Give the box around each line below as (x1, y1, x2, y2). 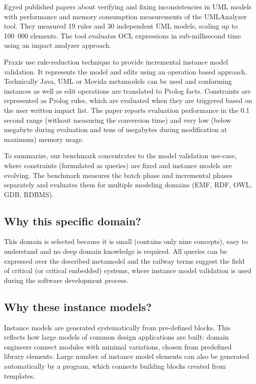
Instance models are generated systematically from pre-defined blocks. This (4, 322, 231, 332)
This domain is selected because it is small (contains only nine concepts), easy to (4, 236, 248, 246)
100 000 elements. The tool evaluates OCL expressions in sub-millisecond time (4, 30, 241, 40)
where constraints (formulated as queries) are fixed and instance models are (4, 160, 232, 170)
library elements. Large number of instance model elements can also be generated (4, 351, 250, 361)
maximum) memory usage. (4, 134, 84, 144)
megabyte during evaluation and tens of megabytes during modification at (4, 124, 227, 135)
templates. (4, 370, 35, 381)
